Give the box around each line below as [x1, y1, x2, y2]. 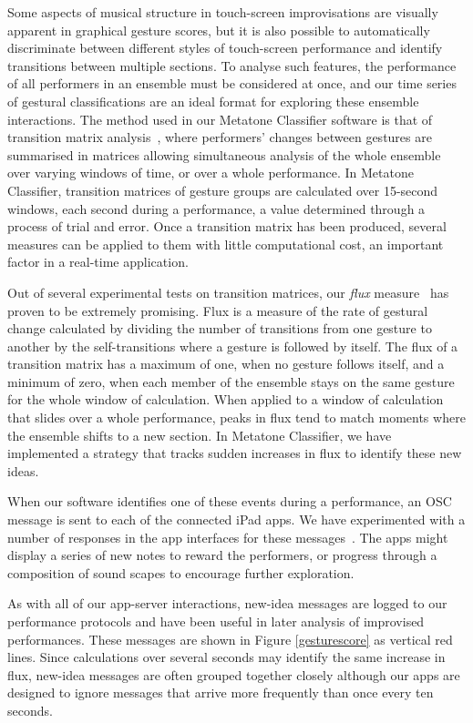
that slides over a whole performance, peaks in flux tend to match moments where [7, 408, 466, 427]
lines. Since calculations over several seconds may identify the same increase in [7, 647, 446, 667]
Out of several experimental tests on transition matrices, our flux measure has [7, 282, 449, 301]
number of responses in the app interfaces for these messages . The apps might [7, 527, 448, 546]
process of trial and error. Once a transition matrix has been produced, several [7, 217, 447, 236]
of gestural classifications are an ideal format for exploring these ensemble [7, 91, 419, 110]
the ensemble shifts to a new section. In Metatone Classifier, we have [7, 425, 392, 444]
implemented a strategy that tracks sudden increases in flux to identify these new [7, 443, 462, 463]
